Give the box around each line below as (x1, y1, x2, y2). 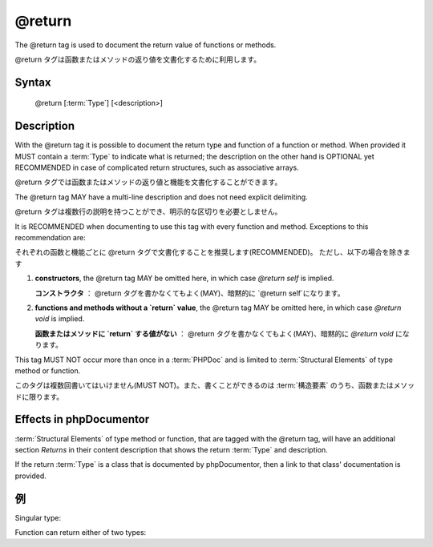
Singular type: (14, 513, 62, 522)
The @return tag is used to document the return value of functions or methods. (14, 40, 277, 50)
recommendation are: (14, 232, 86, 242)
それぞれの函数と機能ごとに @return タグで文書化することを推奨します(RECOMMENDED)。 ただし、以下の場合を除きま (14, 247, 411, 257)
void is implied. (34, 314, 85, 324)
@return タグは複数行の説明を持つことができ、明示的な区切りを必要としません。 (14, 207, 282, 216)
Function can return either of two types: (14, 528, 147, 537)
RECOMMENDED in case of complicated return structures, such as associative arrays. (14, 163, 300, 172)
